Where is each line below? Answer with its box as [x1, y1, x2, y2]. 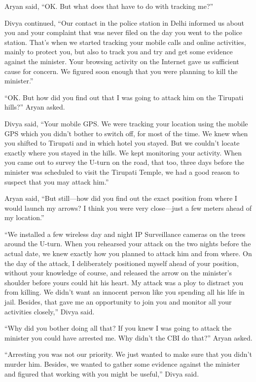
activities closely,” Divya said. [4, 306, 95, 316]
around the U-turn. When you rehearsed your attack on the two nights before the [4, 238, 251, 249]
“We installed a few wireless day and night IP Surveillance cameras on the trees [4, 229, 246, 239]
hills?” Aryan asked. [4, 102, 65, 112]
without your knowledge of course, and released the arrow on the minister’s [4, 267, 232, 278]
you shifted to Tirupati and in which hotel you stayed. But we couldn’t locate [4, 138, 240, 148]
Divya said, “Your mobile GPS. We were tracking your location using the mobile [4, 118, 248, 128]
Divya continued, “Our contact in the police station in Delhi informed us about [4, 17, 244, 28]
